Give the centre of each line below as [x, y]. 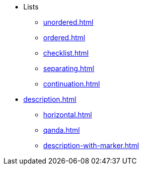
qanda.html [62, 130]
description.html [50, 99]
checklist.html [66, 53]
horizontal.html [68, 115]
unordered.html [69, 22]
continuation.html [72, 84]
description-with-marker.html [91, 145]
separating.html [69, 68]
